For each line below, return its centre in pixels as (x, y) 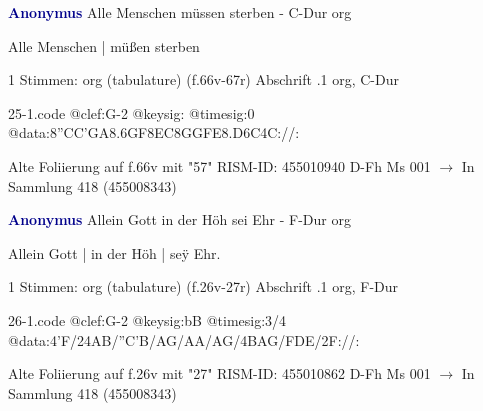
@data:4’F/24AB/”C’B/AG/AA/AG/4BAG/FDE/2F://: (184, 339)
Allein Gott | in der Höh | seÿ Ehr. (114, 252)
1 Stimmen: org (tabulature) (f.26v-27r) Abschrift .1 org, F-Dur (203, 286)
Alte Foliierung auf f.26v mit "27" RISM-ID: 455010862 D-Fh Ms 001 (219, 373)
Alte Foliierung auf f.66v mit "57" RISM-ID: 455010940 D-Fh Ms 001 (219, 165)
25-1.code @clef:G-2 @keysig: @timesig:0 (131, 112)
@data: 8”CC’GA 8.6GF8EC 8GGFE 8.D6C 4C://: (154, 132)
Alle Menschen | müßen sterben (104, 45)
